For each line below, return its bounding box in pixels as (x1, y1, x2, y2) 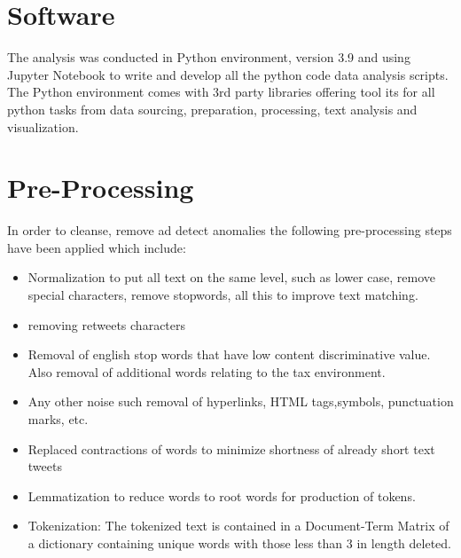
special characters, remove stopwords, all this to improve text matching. (27, 286, 418, 303)
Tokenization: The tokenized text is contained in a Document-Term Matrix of (27, 516, 449, 535)
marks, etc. (27, 409, 89, 428)
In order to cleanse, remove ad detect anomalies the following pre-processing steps (7, 221, 452, 240)
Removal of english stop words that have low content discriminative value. (27, 345, 431, 364)
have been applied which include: (7, 238, 186, 256)
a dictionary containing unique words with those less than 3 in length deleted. (27, 533, 451, 552)
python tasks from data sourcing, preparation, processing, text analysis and (7, 99, 418, 118)
